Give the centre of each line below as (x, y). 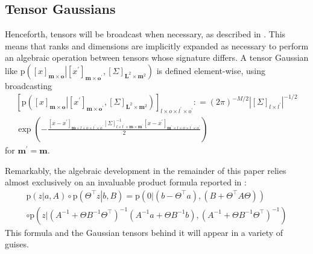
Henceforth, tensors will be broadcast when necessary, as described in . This (145, 34)
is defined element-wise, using (211, 70)
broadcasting (28, 85)
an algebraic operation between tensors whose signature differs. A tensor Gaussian (157, 57)
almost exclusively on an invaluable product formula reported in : (126, 182)
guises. (17, 244)
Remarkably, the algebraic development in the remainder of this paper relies (146, 170)
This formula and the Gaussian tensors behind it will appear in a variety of (144, 232)
